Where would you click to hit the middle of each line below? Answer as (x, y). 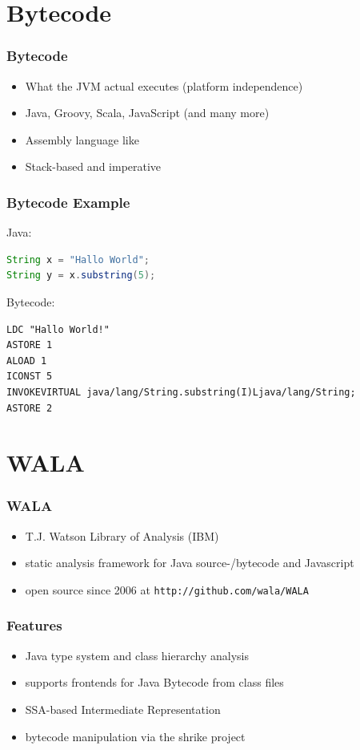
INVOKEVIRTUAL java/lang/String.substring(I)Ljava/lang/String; (181, 392)
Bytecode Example (68, 202)
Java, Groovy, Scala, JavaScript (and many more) (147, 113)
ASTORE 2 (30, 408)
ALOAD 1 (27, 361)
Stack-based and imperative (93, 166)
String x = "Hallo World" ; (78, 259)
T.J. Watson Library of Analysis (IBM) (122, 535)
